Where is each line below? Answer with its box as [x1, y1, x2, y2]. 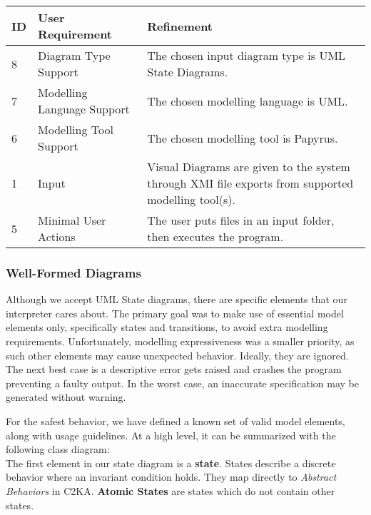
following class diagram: [6, 442, 110, 457]
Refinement [147, 17, 213, 34]
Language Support [38, 101, 130, 117]
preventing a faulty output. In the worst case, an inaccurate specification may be [6, 375, 360, 390]
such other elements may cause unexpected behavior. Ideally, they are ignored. [6, 347, 349, 362]
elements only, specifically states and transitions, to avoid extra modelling [6, 320, 328, 335]
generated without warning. [6, 389, 126, 404]
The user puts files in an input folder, [147, 212, 335, 228]
